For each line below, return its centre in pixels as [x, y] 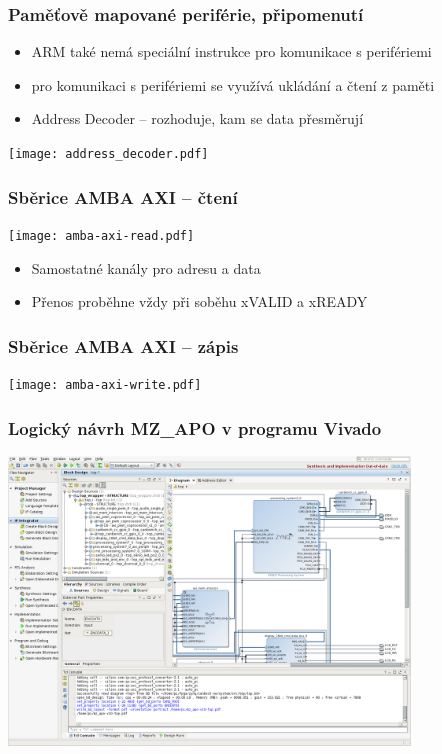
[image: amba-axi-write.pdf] [105, 384]
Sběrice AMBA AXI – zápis [123, 345]
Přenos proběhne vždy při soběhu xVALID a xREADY [199, 301]
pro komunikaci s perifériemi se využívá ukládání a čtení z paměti [233, 84]
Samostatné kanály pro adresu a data [146, 267]
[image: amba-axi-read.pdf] [101, 235]
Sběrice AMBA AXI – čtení [123, 196]
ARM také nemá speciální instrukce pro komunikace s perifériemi [231, 51]
